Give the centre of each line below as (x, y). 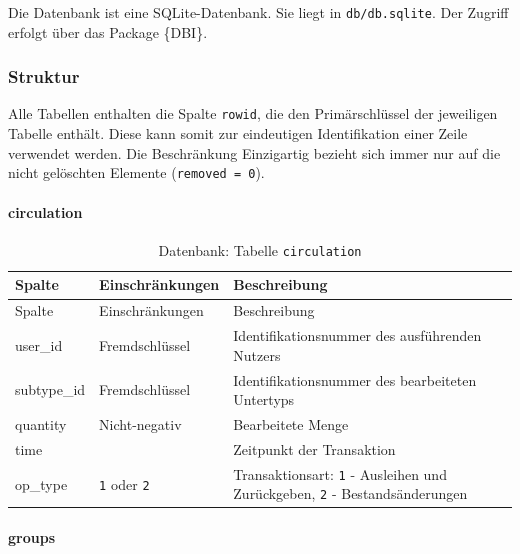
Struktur (44, 76)
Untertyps (264, 399)
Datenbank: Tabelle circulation (260, 249)
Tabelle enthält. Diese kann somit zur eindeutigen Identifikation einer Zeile (238, 133)
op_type (41, 483)
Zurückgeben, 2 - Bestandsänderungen (350, 493)
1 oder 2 (124, 483)
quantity (41, 423)
